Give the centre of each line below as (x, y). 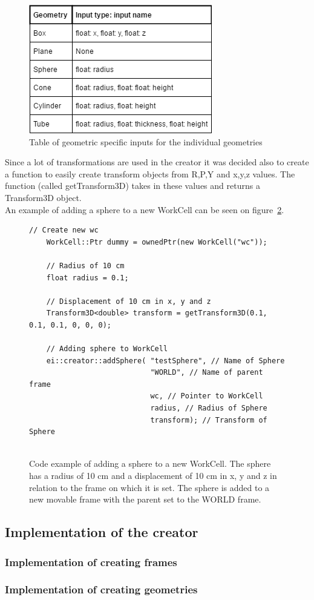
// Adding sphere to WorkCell (107, 349)
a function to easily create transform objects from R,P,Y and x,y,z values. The (150, 173)
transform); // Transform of (209, 420)
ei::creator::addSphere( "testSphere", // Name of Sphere (165, 361)
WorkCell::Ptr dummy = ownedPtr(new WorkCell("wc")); (157, 242)
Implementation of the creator (102, 532)
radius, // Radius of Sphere (209, 408)
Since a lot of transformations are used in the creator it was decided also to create (157, 162)
